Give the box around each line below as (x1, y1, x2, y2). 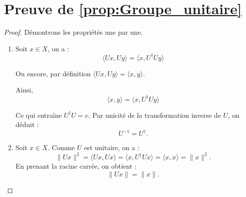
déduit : (15, 119, 39, 130)
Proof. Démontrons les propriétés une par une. (4, 27, 143, 37)
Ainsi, (15, 85, 33, 95)
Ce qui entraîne (15, 109, 62, 120)
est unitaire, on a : (84, 142, 140, 153)
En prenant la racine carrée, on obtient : (15, 161, 137, 171)
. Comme (48, 142, 75, 153)
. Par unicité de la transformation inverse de (88, 109, 221, 120)
